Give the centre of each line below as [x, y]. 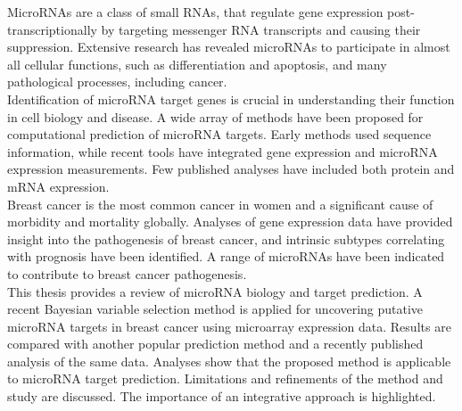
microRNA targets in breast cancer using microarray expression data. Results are [229, 326]
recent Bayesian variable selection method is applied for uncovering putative [215, 309]
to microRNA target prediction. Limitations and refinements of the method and [225, 378]
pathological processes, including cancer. [117, 82]
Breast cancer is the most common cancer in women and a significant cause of [220, 204]
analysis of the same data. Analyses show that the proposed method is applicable [229, 361]
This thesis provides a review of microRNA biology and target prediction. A [215, 291]
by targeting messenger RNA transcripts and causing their [261, 29]
